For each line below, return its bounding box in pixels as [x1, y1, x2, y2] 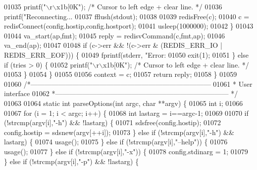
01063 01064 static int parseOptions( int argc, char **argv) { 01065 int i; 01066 [4, 98, 243, 108]
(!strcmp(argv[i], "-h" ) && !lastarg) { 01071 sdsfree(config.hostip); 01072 [4, 117, 221, 128]
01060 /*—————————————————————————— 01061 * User [4, 78, 253, 89]
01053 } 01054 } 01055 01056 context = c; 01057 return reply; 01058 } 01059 [4, 69, 237, 79]
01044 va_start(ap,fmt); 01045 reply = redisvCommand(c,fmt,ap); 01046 [4, 30, 225, 40]
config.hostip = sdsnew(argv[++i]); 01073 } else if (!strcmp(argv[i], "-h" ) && [4, 127, 234, 137]
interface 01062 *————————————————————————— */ [4, 88, 238, 99]
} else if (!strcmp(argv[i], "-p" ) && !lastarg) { [4, 156, 139, 166]
